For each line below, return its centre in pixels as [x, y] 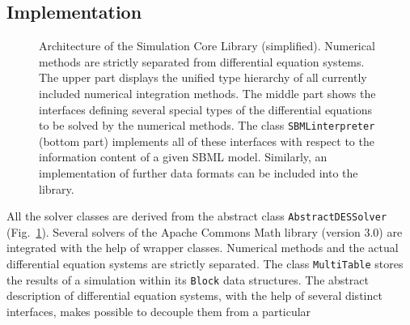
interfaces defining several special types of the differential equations [205, 109]
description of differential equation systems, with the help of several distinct [194, 295]
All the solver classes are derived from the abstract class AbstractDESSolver [197, 216]
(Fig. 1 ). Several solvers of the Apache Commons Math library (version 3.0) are [205, 231]
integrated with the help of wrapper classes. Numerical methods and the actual [203, 248]
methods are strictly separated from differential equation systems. [202, 61]
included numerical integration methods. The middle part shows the [207, 93]
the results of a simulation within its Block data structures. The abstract [188, 279]
